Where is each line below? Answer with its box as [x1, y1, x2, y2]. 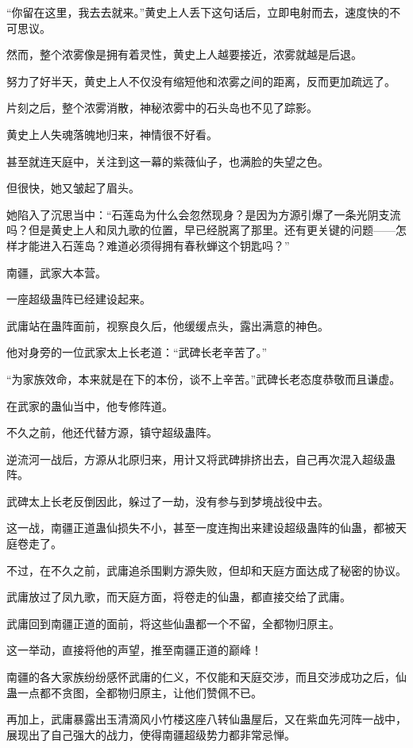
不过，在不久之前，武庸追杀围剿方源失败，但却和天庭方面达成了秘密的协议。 [6, 561, 407, 578]
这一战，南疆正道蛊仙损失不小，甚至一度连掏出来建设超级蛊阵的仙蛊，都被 [6, 519, 396, 536]
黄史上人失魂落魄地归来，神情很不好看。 [6, 125, 218, 142]
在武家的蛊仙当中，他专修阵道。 [6, 397, 173, 414]
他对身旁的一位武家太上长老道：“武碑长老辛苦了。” [6, 344, 268, 361]
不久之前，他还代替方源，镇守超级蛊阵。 [6, 424, 218, 441]
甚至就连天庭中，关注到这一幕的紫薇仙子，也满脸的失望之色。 [6, 152, 329, 169]
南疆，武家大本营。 [6, 264, 106, 280]
